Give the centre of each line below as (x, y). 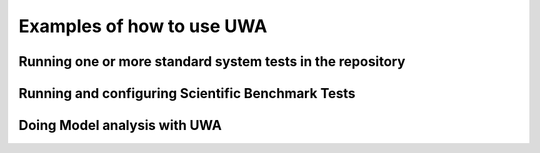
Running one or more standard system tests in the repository (212, 61)
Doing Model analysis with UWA (120, 125)
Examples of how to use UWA (143, 26)
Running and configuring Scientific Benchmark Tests (187, 93)
